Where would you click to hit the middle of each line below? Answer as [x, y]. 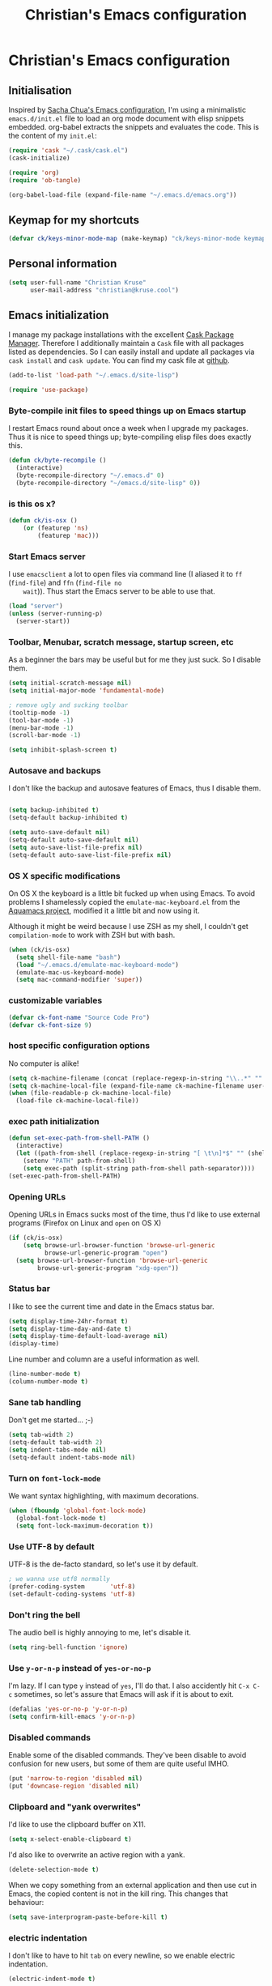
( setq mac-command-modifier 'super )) [79, 980]
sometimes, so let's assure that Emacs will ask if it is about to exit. [124, 1694]
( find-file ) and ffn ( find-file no [65, 583]
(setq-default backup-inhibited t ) [68, 818]
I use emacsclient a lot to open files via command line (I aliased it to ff [125, 574]
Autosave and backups [55, 771]
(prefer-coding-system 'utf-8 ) [72, 1586]
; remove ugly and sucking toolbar [68, 705]
